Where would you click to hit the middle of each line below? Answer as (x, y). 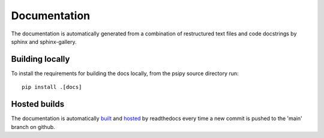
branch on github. (33, 127)
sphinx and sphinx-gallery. (44, 41)
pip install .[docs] (52, 87)
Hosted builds (38, 104)
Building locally (40, 59)
